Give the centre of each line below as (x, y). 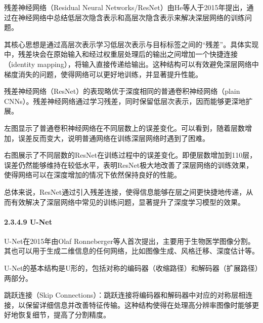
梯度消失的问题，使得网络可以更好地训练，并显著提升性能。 (103, 74)
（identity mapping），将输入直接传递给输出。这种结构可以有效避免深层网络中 (131, 64)
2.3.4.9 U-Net (28, 221)
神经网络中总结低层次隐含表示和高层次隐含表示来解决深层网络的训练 (131, 17)
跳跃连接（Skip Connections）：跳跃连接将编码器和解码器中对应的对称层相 (125, 295)
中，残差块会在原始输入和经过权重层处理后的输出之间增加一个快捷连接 (121, 54)
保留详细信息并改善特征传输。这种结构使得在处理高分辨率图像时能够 (138, 304)
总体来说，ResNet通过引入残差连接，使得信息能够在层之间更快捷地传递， (125, 191)
